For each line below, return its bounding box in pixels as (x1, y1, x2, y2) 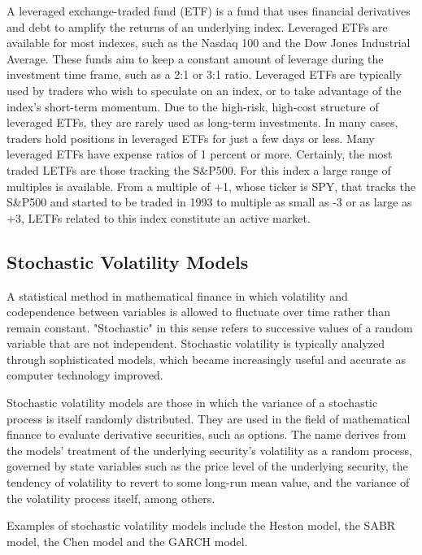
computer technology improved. (7, 366, 163, 384)
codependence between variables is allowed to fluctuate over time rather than (7, 303, 390, 320)
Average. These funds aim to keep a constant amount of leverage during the (7, 50, 384, 67)
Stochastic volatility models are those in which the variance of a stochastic (7, 394, 378, 411)
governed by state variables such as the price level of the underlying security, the (7, 457, 408, 475)
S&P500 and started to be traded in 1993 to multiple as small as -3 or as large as (7, 193, 412, 210)
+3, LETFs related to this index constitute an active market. (7, 209, 311, 226)
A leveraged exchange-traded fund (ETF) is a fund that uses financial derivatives (7, 2, 411, 19)
